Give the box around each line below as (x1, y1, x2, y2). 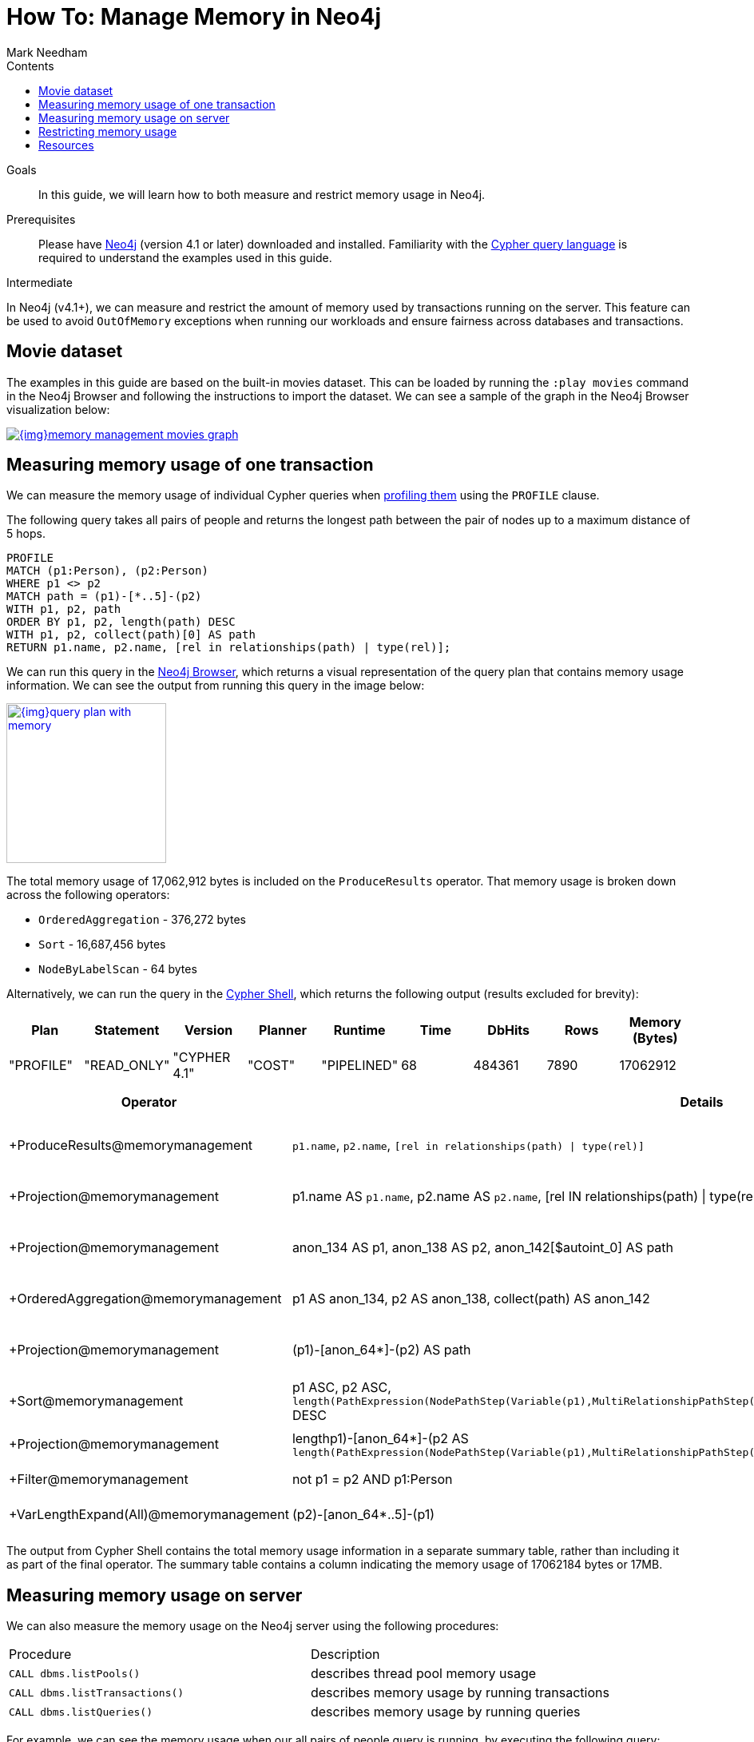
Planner (259, 1022, 308, 1039)
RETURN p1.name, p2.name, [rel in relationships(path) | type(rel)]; (6, 641, 451, 654)
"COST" (247, 1057, 296, 1074)
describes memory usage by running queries (310, 1704, 581, 1720)
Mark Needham (6, 45, 88, 59)
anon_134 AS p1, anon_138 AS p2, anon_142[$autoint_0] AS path (292, 1239, 674, 1256)
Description (310, 1646, 380, 1663)
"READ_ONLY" (84, 1057, 170, 1074)
